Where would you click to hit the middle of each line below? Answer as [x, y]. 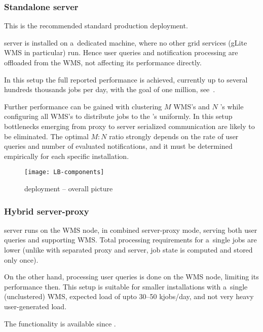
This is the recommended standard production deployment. [96, 26]
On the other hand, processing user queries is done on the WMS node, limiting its [131, 277]
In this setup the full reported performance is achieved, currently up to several [126, 79]
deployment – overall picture [69, 188]
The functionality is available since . [60, 323]
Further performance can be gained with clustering [83, 106]
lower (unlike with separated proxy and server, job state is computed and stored [128, 250]
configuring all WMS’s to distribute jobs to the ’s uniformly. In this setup [118, 116]
